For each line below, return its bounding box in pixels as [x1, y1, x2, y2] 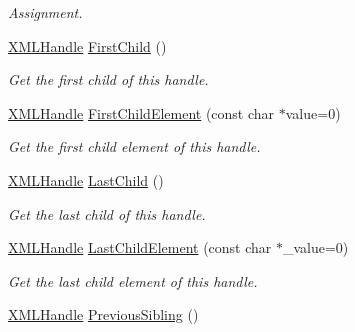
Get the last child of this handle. [8, 203, 206, 224]
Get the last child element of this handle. [8, 270, 258, 291]
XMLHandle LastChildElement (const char [8, 237, 272, 258]
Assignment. [8, 2, 83, 22]
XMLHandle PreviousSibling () [8, 304, 199, 325]
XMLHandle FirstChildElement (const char [8, 102, 275, 123]
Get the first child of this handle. [8, 69, 209, 90]
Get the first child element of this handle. [8, 136, 261, 157]
